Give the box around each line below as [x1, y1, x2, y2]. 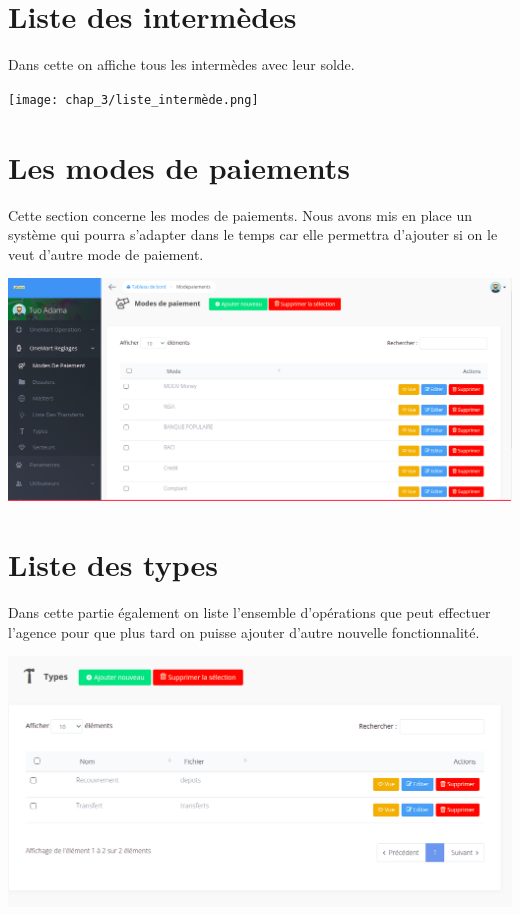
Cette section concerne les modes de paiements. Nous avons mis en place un [8, 204, 473, 225]
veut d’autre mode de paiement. [8, 243, 204, 264]
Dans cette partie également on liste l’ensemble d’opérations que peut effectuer [8, 601, 491, 622]
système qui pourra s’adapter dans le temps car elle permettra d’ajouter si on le [8, 224, 498, 245]
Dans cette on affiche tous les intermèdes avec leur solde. [8, 54, 355, 75]
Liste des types [8, 544, 218, 585]
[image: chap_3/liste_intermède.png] [8, 92, 259, 107]
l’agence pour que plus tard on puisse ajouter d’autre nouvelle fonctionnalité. [8, 621, 480, 642]
